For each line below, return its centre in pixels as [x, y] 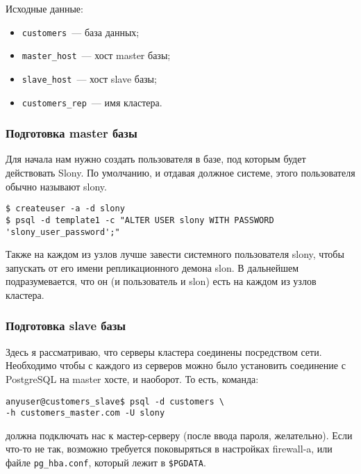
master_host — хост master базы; [96, 55]
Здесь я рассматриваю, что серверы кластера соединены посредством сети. [164, 351]
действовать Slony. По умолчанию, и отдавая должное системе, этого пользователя [180, 173]
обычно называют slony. [56, 186]
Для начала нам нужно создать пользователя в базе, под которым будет [156, 159]
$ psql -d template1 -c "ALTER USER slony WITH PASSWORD [140, 220]
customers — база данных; [81, 32]
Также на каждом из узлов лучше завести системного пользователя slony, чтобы [175, 254]
